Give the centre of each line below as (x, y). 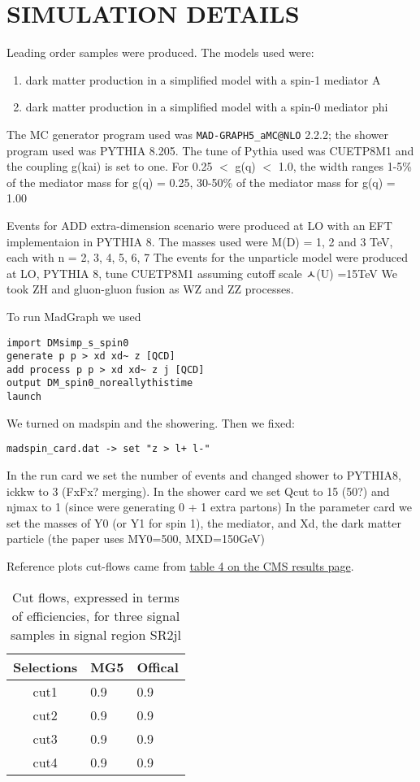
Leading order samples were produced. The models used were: (160, 52)
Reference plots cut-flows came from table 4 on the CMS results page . (180, 566)
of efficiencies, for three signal (96, 615)
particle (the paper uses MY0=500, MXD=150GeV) (136, 539)
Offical (158, 667)
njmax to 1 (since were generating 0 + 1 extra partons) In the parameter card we (209, 507)
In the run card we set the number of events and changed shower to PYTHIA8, (204, 475)
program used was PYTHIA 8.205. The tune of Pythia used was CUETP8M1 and (210, 150)
